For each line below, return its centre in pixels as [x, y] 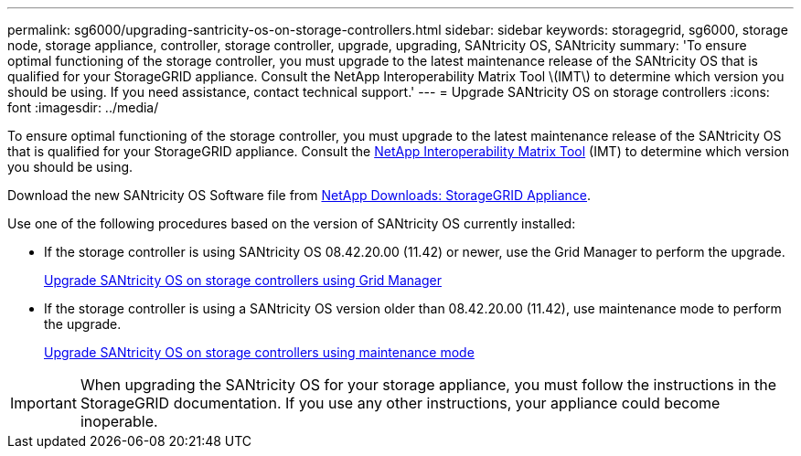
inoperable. [119, 421]
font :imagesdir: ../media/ [83, 107]
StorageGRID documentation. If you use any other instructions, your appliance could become [400, 403]
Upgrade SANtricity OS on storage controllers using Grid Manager [243, 280]
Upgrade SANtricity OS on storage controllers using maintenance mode [259, 352]
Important [43, 403]
